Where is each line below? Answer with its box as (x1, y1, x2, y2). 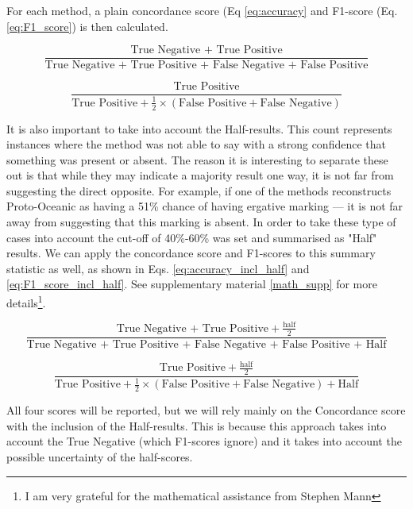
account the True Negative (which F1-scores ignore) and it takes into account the (6, 433, 402, 449)
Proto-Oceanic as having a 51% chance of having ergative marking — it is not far (6, 198, 403, 214)
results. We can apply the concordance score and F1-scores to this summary (6, 245, 376, 261)
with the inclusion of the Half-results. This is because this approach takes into (6, 417, 387, 434)
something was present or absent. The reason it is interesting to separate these (6, 151, 388, 168)
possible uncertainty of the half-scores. (6, 449, 193, 465)
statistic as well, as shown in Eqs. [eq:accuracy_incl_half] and (6, 260, 310, 276)
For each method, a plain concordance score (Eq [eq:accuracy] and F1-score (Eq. (6, 2, 398, 18)
